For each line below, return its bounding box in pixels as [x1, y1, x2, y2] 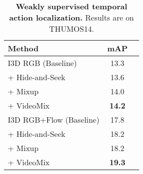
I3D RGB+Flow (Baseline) [8, 114, 100, 125]
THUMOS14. [49, 23, 94, 34]
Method [8, 43, 39, 54]
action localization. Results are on [9, 12, 134, 23]
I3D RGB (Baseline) [8, 57, 77, 68]
